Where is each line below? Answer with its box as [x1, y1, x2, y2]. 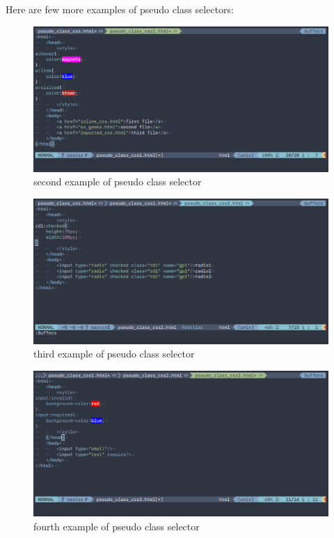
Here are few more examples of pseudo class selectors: [6, 2, 234, 16]
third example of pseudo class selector [33, 346, 195, 361]
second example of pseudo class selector [33, 174, 202, 189]
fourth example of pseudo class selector [33, 518, 200, 533]
